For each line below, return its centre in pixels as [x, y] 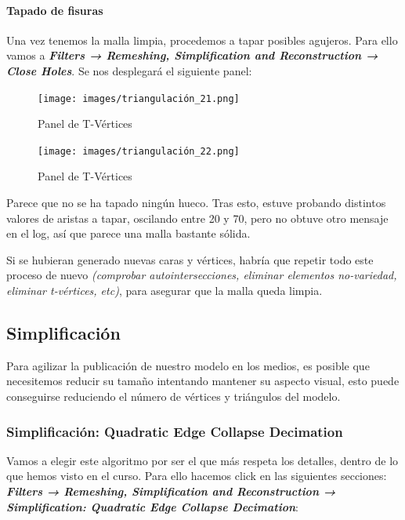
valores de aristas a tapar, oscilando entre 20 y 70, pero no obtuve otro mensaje [197, 218]
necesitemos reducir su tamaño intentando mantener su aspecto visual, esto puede [203, 381]
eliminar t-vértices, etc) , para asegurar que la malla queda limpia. [165, 291]
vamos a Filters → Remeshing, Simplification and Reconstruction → [192, 55]
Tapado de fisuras [55, 10]
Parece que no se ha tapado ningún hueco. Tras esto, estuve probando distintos [196, 203]
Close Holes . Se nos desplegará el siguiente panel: [129, 70]
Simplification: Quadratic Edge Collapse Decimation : [152, 506]
